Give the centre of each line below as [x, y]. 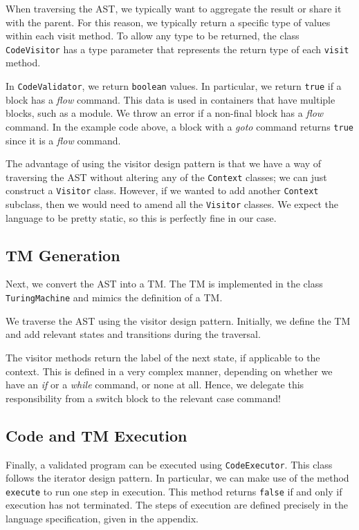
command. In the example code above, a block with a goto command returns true [179, 126]
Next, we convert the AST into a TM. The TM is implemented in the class [164, 284]
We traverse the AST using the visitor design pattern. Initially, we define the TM [178, 320]
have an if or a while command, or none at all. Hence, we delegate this [155, 385]
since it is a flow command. [63, 140]
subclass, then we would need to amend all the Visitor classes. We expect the [172, 204]
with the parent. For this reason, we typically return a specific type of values [168, 22]
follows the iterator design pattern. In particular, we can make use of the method [177, 478]
